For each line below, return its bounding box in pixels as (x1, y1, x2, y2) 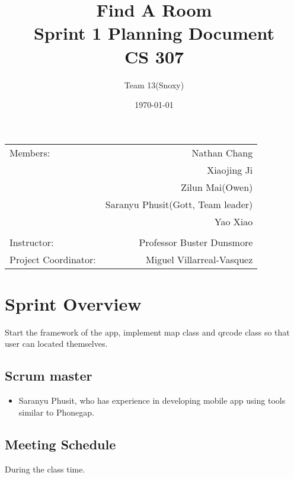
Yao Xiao (214, 214, 253, 228)
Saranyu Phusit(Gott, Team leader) (105, 197, 253, 211)
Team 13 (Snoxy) (124, 78, 184, 91)
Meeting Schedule (5, 435, 116, 453)
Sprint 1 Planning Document (33, 21, 275, 45)
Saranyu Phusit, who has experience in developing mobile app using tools (18, 394, 286, 407)
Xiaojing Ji (207, 162, 253, 177)
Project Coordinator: (9, 252, 96, 266)
